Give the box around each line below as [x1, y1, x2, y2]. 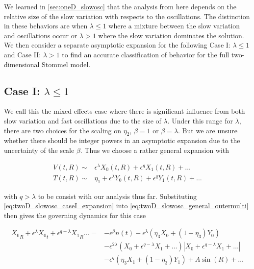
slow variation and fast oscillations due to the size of [4, 115, 161, 125]
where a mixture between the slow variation [108, 21, 240, 31]
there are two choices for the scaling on [4, 125, 122, 135]
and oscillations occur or [4, 30, 77, 40]
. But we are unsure [178, 125, 237, 135]
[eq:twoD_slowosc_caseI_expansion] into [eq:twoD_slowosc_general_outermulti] [4, 200, 249, 211]
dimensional [4, 59, 40, 69]
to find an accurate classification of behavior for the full [62, 49, 229, 59]
